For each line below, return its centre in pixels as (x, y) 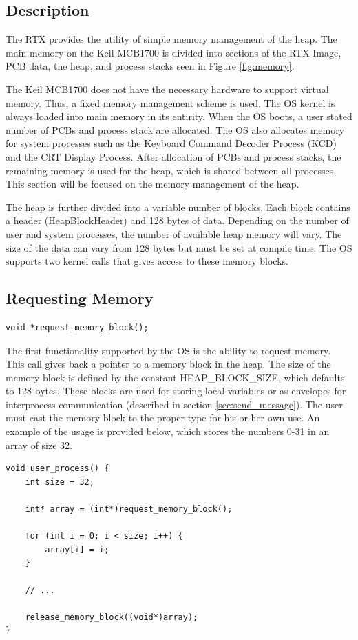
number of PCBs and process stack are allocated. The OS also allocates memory (175, 129)
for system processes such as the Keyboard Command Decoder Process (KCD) (171, 143)
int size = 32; (60, 482)
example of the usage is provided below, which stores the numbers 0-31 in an (168, 431)
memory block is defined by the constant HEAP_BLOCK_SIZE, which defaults (175, 377)
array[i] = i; (77, 549)
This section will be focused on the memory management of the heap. (152, 184)
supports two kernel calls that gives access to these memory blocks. (147, 261)
